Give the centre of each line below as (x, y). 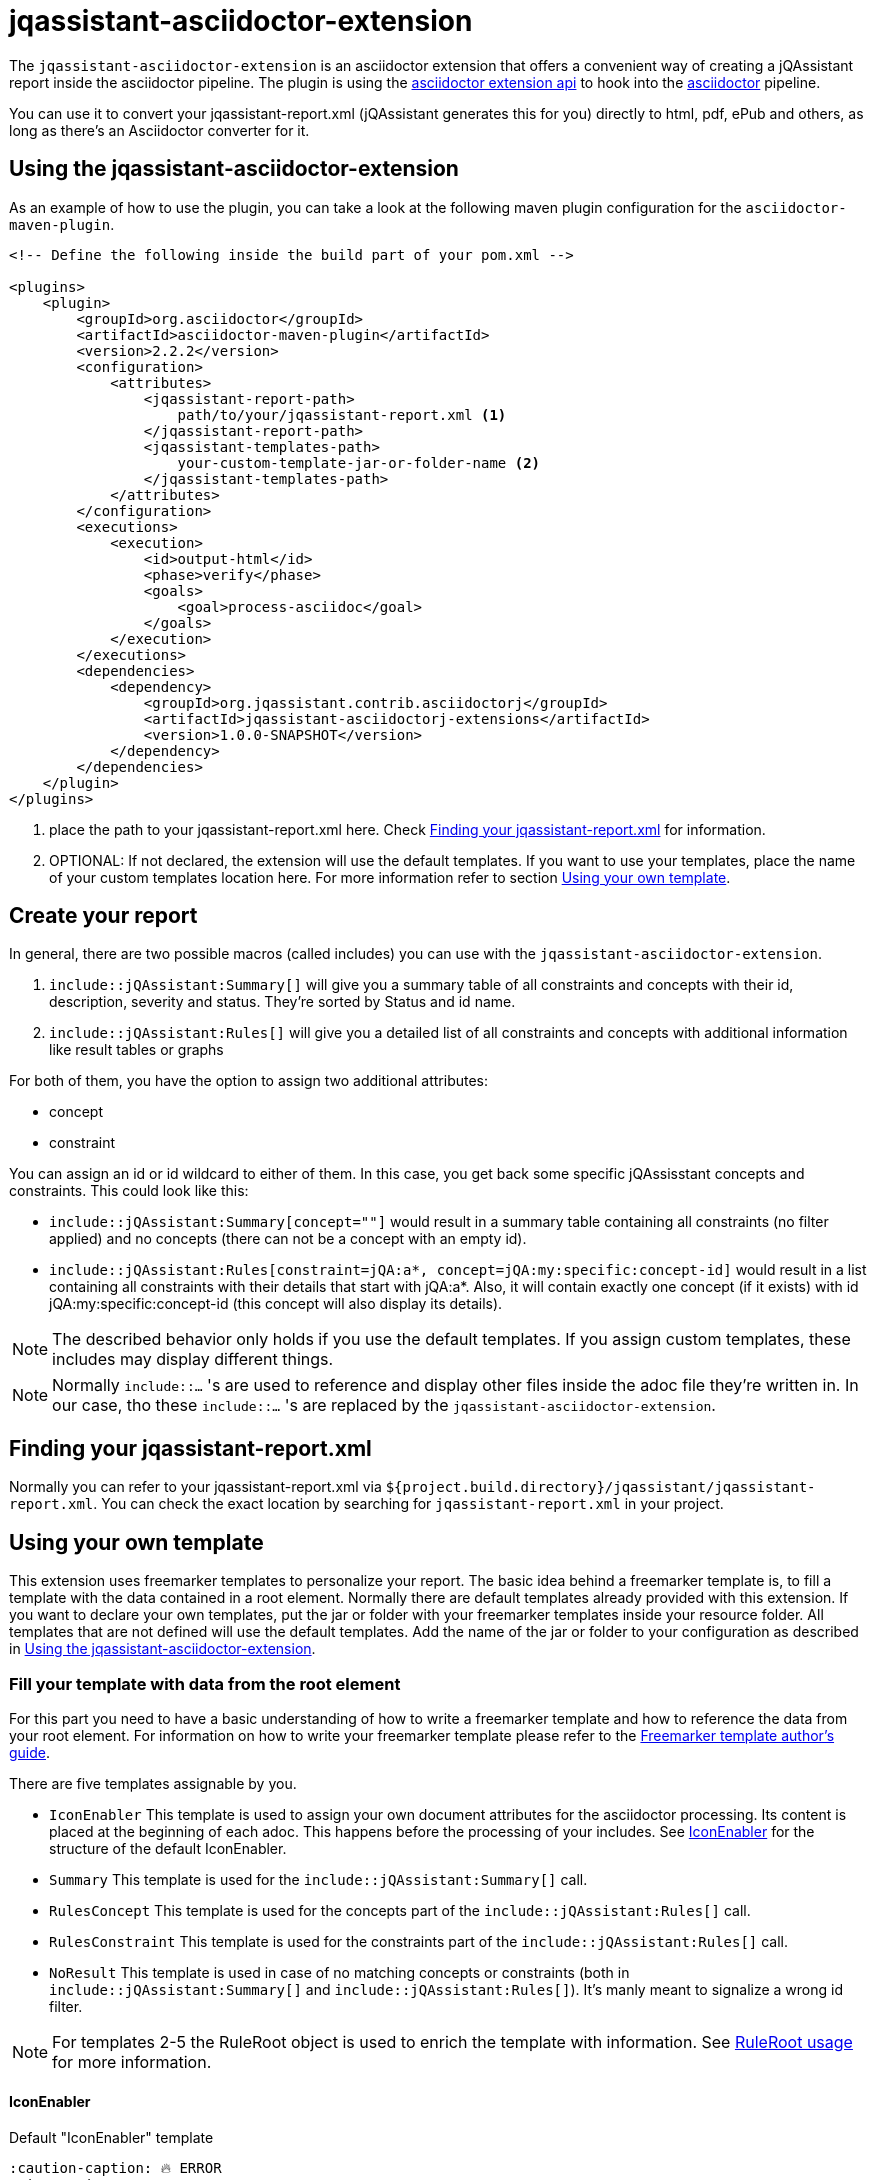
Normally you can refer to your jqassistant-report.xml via (195, 1487)
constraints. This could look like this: (129, 1191)
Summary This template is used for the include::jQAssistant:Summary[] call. (318, 1879)
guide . (30, 1752)
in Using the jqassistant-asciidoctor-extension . (162, 1649)
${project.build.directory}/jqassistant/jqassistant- (600, 1487)
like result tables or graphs (136, 1050)
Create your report (103, 916)
